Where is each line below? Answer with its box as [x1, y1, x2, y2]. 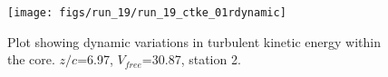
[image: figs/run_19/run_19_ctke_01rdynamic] [7, 6, 286, 19]
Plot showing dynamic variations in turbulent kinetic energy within [7, 32, 381, 51]
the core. [7, 50, 55, 69]
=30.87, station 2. [141, 50, 241, 69]
